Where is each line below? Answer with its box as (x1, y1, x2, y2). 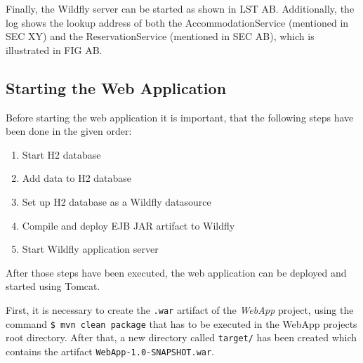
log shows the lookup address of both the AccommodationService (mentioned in (6, 15, 349, 29)
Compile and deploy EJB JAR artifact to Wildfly (22, 218, 235, 232)
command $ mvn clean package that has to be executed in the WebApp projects (6, 316, 357, 331)
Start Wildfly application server (22, 242, 159, 256)
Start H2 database (22, 147, 101, 161)
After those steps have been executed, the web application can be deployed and (6, 265, 347, 279)
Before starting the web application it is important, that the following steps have (6, 110, 354, 124)
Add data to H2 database (22, 171, 132, 185)
